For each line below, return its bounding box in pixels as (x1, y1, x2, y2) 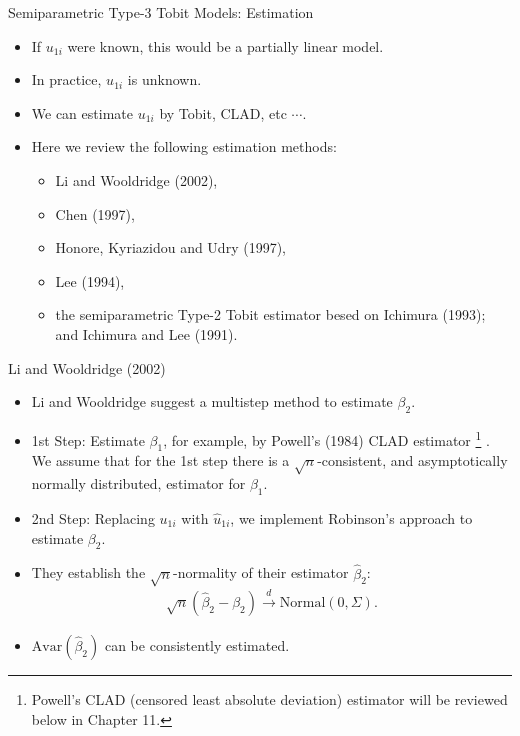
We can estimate (31, 102, 133, 123)
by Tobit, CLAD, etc (159, 102, 287, 123)
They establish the (31, 562, 146, 583)
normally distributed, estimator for (31, 473, 246, 494)
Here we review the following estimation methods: (31, 136, 337, 157)
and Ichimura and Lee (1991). (55, 323, 238, 344)
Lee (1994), (55, 270, 125, 291)
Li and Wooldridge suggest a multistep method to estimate (31, 391, 393, 412)
